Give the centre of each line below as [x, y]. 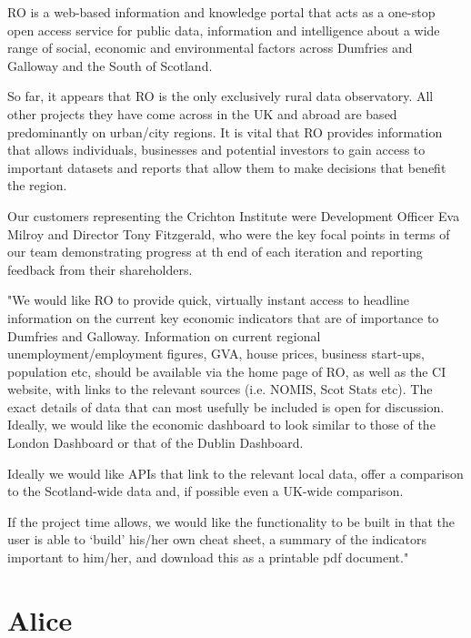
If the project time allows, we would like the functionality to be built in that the [231, 521]
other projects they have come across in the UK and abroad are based [202, 113]
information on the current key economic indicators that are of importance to [223, 317]
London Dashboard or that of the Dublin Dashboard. [155, 443]
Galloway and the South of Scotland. [110, 65]
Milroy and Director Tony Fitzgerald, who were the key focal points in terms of [229, 233]
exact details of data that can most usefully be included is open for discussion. [226, 406]
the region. [37, 185]
